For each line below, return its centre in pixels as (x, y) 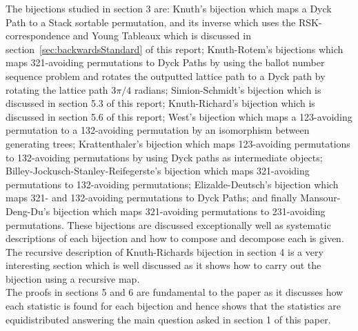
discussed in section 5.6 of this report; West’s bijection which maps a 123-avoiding (179, 116)
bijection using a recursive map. (73, 278)
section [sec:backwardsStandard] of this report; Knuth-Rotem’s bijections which (175, 49)
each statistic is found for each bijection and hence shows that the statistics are (173, 306)
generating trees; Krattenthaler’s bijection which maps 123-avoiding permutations (178, 143)
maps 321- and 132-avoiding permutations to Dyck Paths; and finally (151, 198)
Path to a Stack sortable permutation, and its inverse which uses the (151, 22)
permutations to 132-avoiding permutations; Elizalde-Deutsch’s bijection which (172, 184)
